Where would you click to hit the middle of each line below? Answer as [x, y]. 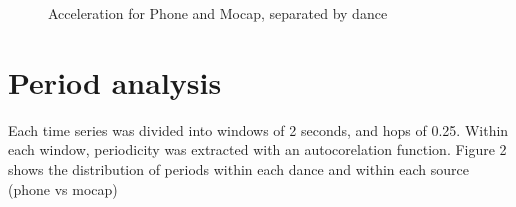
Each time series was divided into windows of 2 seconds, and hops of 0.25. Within [258, 129]
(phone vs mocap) [63, 188]
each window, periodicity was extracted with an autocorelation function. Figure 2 [257, 149]
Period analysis [115, 81]
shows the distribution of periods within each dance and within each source [238, 168]
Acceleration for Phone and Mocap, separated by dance [218, 13]
